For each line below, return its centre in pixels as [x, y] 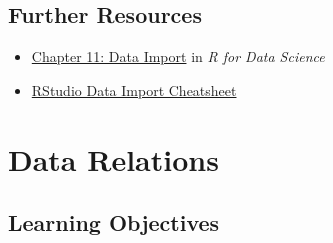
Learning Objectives [114, 222]
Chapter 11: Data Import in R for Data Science [178, 56]
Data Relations [113, 158]
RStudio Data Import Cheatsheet [134, 89]
